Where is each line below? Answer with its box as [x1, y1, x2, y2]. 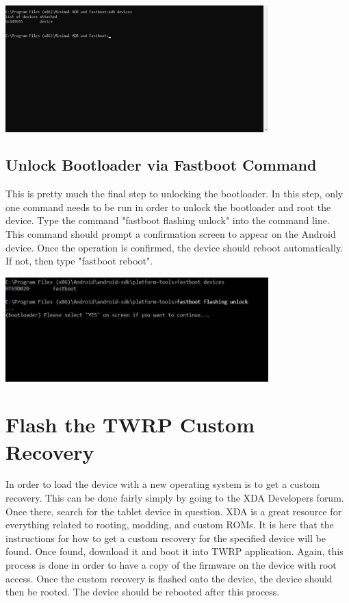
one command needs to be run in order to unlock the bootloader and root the [5, 199, 331, 214]
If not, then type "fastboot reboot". [5, 254, 153, 268]
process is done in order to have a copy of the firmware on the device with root [5, 558, 337, 571]
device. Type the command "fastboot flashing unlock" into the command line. [5, 213, 330, 227]
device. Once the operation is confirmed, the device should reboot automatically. [5, 240, 344, 254]
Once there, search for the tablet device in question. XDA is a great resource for [5, 504, 342, 518]
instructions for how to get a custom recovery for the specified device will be [5, 530, 326, 545]
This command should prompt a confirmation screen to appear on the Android [5, 227, 336, 241]
